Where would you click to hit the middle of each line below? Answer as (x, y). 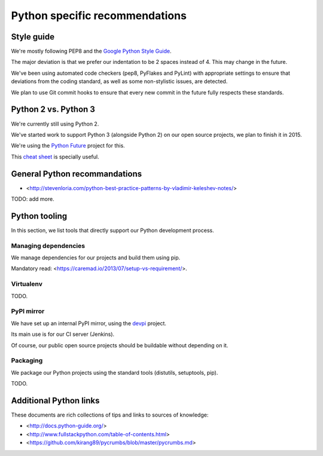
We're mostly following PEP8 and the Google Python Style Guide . (91, 51)
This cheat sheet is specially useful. (55, 157)
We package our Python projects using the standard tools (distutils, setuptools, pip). (115, 372)
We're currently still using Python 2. (55, 124)
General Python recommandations (77, 174)
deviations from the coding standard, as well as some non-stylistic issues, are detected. (119, 81)
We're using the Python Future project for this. (68, 146)
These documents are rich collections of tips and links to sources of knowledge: (110, 415)
